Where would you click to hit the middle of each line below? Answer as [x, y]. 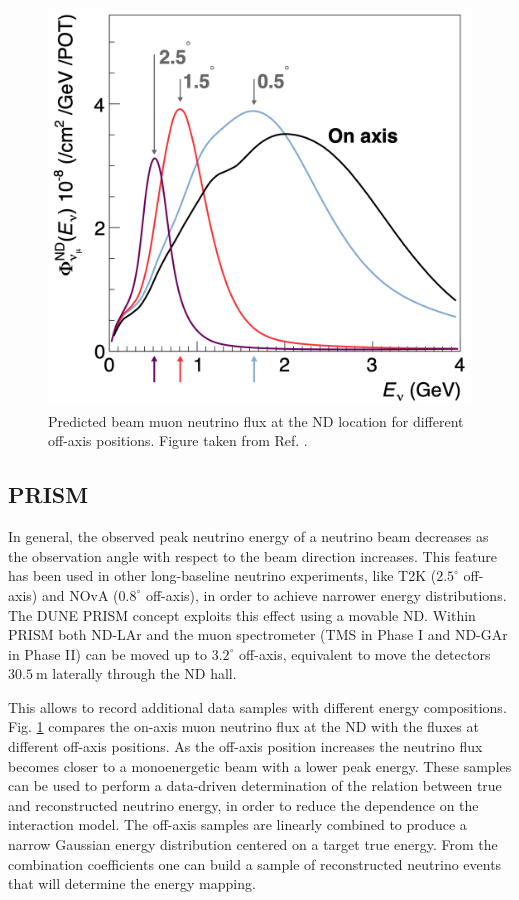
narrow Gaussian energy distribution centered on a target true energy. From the [253, 844]
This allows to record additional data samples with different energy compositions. [257, 706]
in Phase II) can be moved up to [107, 653]
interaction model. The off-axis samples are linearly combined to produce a [237, 824]
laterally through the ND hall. [144, 673]
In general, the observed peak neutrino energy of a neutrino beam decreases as [248, 536]
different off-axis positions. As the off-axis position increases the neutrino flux [245, 746]
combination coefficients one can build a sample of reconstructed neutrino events [255, 863]
